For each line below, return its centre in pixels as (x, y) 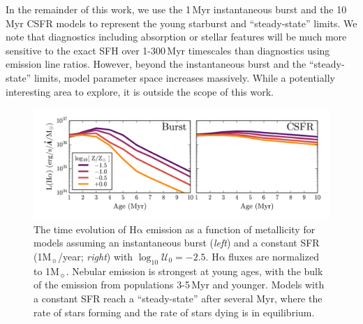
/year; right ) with (96, 256)
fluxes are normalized (274, 256)
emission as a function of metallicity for (231, 229)
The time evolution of (80, 229)
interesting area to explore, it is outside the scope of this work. (140, 91)
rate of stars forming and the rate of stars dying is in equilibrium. (174, 312)
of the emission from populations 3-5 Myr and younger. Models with (179, 285)
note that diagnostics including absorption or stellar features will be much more (176, 37)
